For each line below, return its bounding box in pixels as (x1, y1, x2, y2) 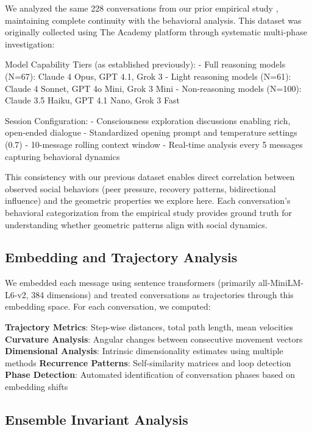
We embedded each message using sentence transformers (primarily (5, 276, 256, 289)
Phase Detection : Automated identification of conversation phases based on (5, 368, 295, 381)
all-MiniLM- (258, 276, 304, 289)
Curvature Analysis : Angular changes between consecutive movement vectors (5, 332, 303, 345)
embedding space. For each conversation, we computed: (5, 300, 211, 313)
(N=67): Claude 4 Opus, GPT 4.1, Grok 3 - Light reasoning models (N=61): (5, 69, 291, 82)
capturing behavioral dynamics (5, 150, 120, 162)
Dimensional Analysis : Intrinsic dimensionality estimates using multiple (5, 344, 283, 357)
